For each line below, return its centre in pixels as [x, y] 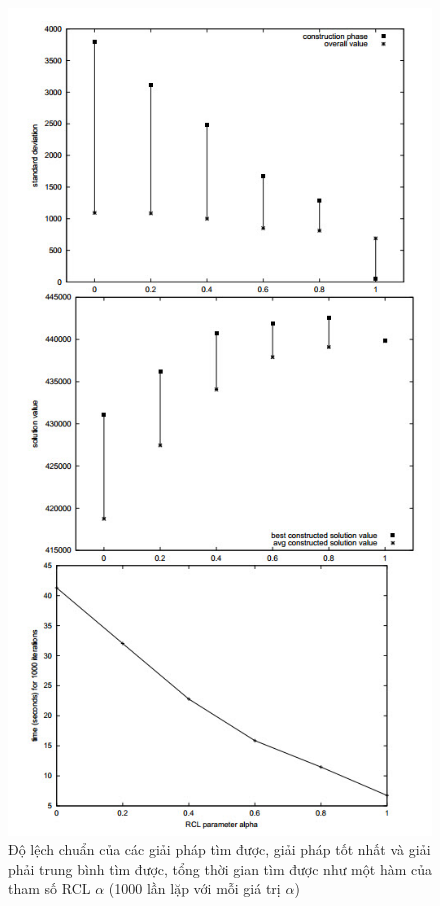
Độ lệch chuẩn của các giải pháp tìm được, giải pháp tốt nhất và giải [219, 849]
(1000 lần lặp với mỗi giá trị [194, 888]
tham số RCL [49, 888]
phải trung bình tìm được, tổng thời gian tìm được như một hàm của [220, 868]
